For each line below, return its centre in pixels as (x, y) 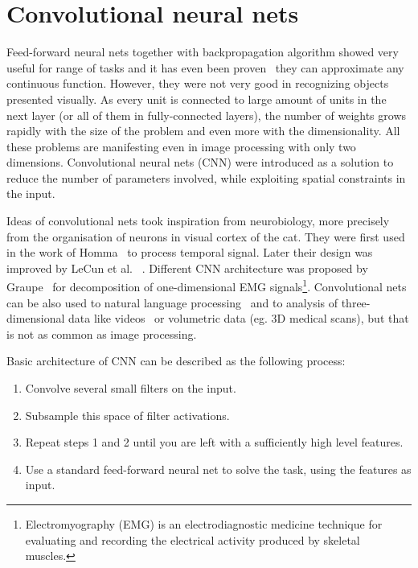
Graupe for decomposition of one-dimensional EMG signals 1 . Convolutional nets (207, 286)
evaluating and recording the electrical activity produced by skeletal (193, 539)
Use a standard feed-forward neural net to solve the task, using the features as (218, 469)
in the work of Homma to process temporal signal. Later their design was (190, 252)
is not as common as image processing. (102, 333)
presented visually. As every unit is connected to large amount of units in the (197, 99)
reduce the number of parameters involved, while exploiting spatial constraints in (206, 177)
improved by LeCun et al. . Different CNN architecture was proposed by (187, 268)
